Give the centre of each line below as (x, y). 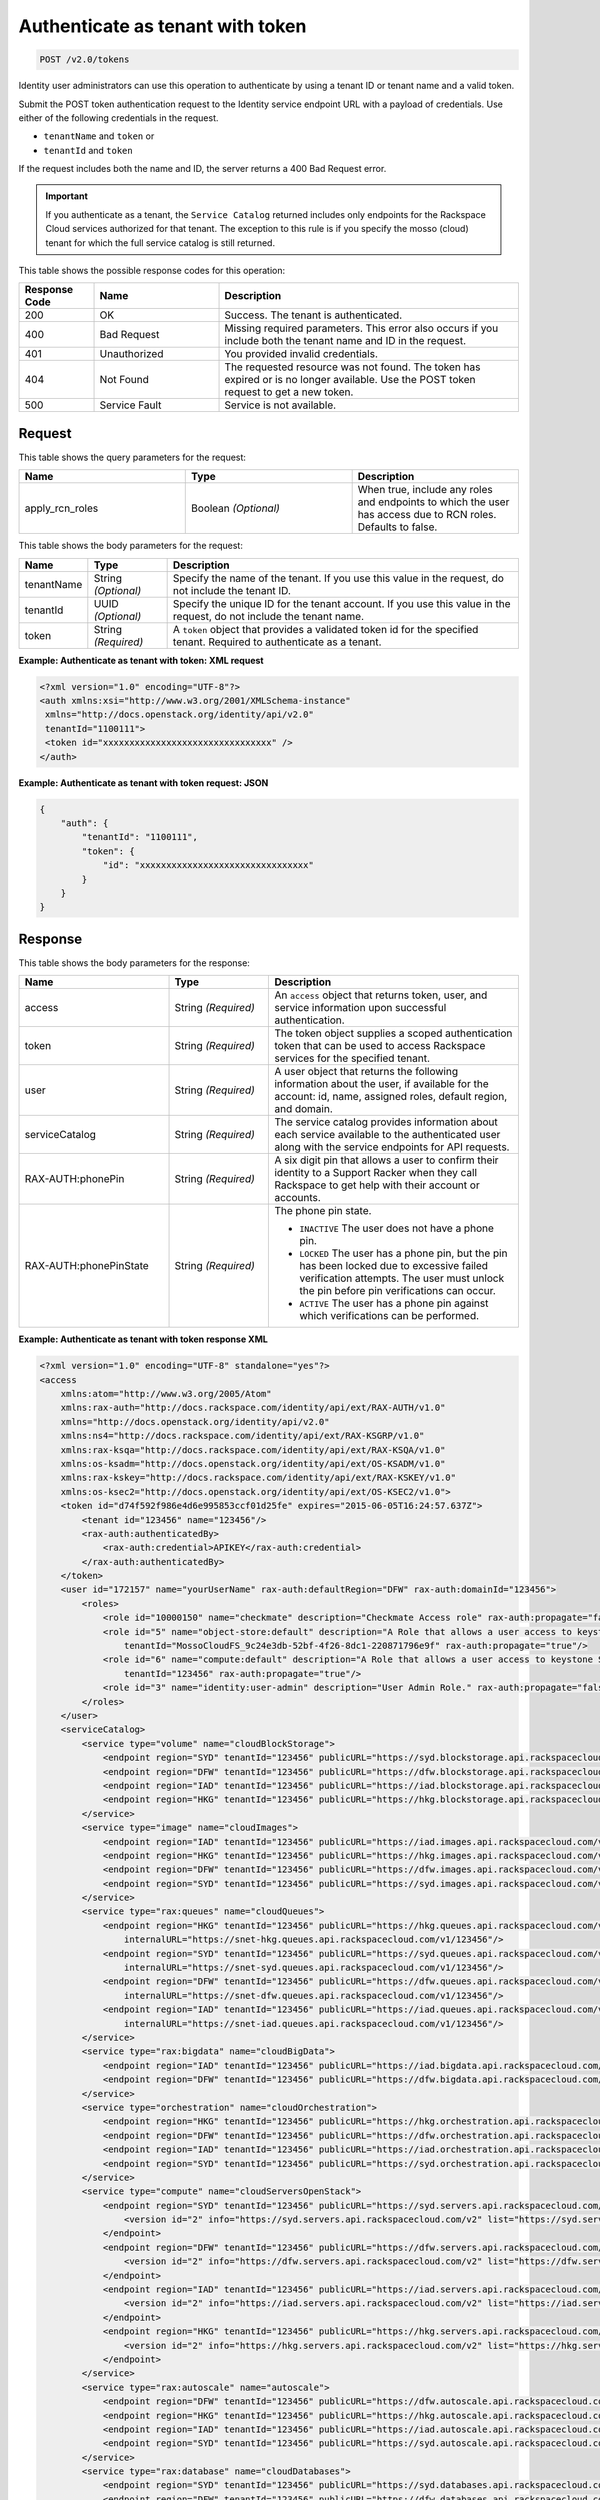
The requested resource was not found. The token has (352, 367)
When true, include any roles (425, 490)
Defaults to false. (397, 527)
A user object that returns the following (366, 1072)
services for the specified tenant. (352, 1058)
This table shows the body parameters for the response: (134, 962)
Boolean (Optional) (235, 508)
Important (67, 196)
